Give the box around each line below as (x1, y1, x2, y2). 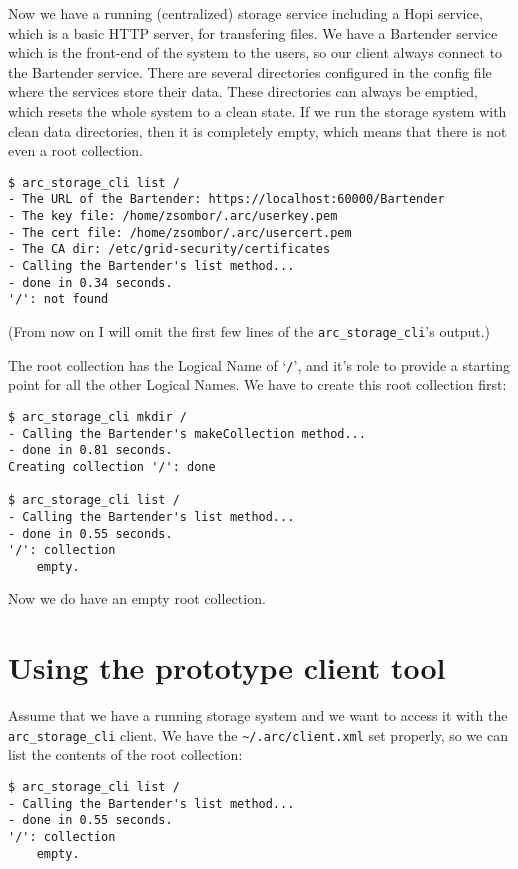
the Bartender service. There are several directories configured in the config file (8, 61, 492, 82)
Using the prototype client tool (8, 647, 446, 688)
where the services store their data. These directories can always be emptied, (8, 81, 479, 102)
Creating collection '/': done (8, 459, 216, 474)
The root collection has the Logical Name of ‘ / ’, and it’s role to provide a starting (8, 354, 511, 375)
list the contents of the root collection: (8, 744, 243, 765)
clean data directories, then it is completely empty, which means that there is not (8, 120, 507, 141)
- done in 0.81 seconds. (8, 443, 173, 458)
